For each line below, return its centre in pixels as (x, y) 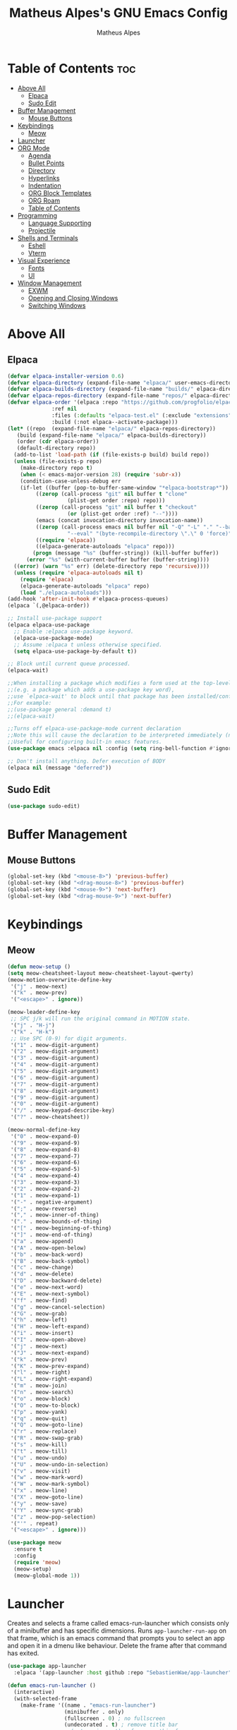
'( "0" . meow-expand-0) (45, 1136)
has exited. (23, 1653)
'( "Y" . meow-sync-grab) (47, 1510)
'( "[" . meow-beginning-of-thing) (61, 1228)
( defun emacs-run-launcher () (52, 1686)
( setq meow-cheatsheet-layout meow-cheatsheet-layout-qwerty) (101, 973)
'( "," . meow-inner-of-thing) (55, 1215)
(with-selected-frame (45, 1698)
